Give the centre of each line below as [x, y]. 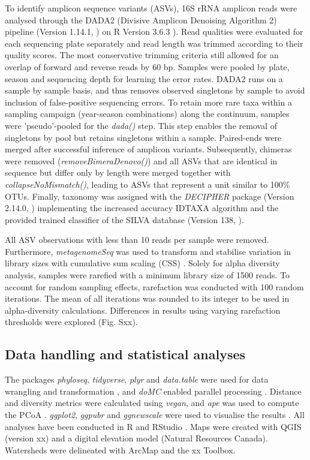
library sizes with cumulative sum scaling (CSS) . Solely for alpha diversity [142, 263]
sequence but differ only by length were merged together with [118, 172]
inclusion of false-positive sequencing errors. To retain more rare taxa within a [148, 102]
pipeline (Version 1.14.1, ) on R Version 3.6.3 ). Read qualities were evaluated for [154, 31]
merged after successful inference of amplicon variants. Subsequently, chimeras [148, 149]
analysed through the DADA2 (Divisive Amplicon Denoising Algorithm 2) [141, 19]
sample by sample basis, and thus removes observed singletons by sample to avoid [155, 90]
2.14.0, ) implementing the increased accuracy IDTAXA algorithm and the [142, 208]
